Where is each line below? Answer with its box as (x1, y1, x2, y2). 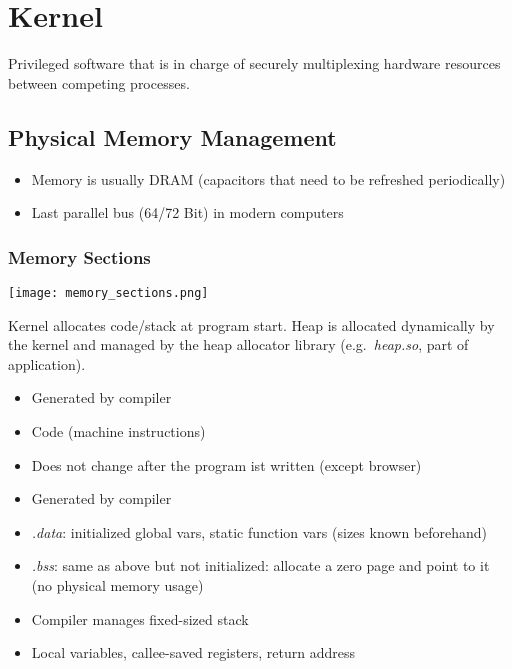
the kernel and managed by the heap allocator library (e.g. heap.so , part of (8, 334, 469, 355)
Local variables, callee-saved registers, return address (31, 642, 356, 663)
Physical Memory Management (8, 121, 337, 152)
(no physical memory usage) (31, 574, 204, 595)
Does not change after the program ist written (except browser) (31, 454, 422, 475)
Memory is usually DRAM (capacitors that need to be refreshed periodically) (31, 168, 506, 189)
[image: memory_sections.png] (8, 285, 209, 300)
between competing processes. (8, 72, 190, 93)
